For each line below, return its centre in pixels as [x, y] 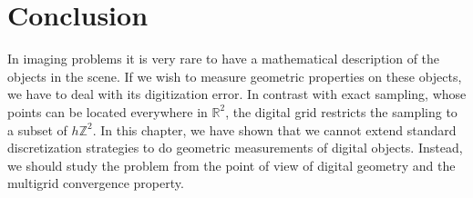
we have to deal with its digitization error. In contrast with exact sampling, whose [237, 94]
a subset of [37, 129]
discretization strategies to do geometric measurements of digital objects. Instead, [235, 148]
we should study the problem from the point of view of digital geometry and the [231, 165]
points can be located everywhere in [108, 111]
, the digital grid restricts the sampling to [341, 111]
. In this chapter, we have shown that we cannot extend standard [274, 129]
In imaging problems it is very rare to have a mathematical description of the [224, 59]
